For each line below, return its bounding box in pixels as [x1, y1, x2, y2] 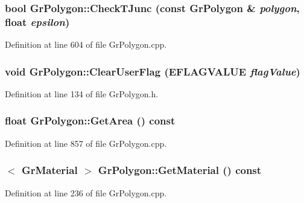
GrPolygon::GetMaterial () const [98, 163, 262, 178]
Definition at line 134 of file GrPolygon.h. [5, 87, 159, 100]
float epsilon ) [5, 14, 70, 29]
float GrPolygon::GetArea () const [5, 113, 176, 128]
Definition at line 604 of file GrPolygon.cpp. [5, 38, 167, 51]
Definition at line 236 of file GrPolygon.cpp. [5, 186, 167, 199]
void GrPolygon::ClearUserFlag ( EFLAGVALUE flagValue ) [5, 63, 300, 79]
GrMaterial [21, 163, 78, 178]
